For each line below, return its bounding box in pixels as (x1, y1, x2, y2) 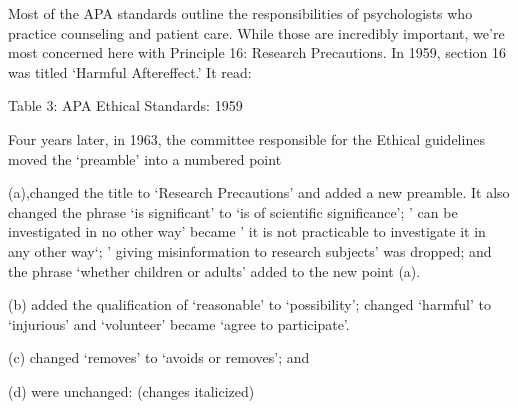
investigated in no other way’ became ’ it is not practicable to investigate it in (8, 221, 486, 242)
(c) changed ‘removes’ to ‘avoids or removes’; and (8, 347, 310, 368)
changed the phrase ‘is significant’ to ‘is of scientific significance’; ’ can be (8, 201, 458, 222)
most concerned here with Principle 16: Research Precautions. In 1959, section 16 (8, 42, 507, 63)
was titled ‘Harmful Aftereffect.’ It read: (8, 61, 252, 82)
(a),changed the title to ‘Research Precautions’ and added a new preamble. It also (8, 182, 510, 203)
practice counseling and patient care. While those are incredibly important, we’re (8, 22, 505, 43)
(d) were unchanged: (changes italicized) (8, 380, 255, 401)
